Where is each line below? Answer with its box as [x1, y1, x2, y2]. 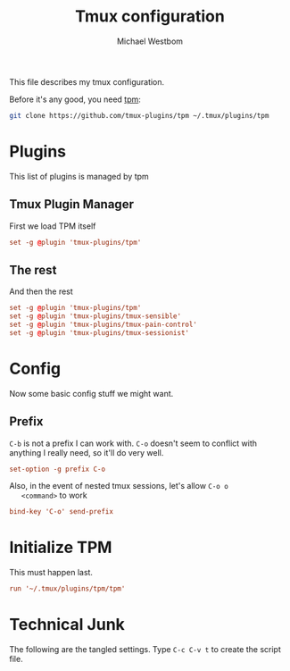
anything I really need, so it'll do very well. [9, 447, 164, 457]
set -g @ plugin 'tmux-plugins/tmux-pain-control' [9, 320, 198, 329]
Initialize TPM [9, 538, 112, 558]
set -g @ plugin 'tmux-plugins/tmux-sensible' [9, 312, 181, 321]
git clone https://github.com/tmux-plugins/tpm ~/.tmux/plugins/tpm [9, 111, 269, 120]
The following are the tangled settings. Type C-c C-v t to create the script [9, 644, 281, 654]
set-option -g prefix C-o [9, 465, 105, 474]
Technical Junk [9, 615, 125, 635]
